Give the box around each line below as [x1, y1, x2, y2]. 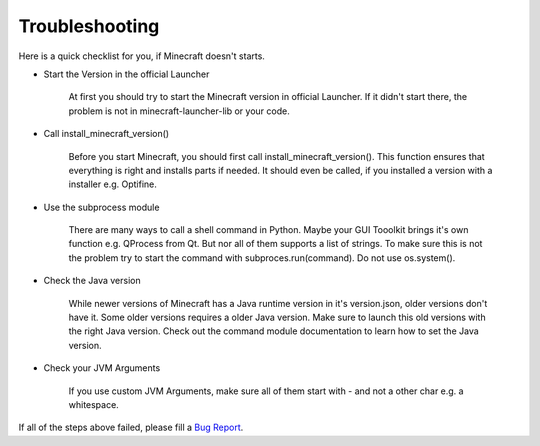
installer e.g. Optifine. [68, 178, 157, 190]
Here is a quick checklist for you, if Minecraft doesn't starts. [18, 50, 265, 62]
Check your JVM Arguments [43, 362, 161, 374]
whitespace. [68, 398, 119, 410]
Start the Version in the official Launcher [43, 68, 210, 80]
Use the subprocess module [43, 201, 160, 213]
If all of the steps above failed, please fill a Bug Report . [18, 421, 244, 434]
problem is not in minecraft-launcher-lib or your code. [68, 105, 290, 117]
